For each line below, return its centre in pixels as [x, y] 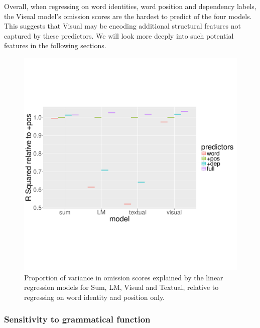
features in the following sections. [55, 45]
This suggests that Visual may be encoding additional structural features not [123, 26]
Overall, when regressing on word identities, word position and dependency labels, [130, 6]
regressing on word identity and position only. [94, 297]
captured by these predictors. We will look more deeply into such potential [119, 35]
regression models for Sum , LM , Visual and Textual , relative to [121, 287]
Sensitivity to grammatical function [77, 319]
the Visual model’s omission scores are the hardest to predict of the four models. [128, 16]
